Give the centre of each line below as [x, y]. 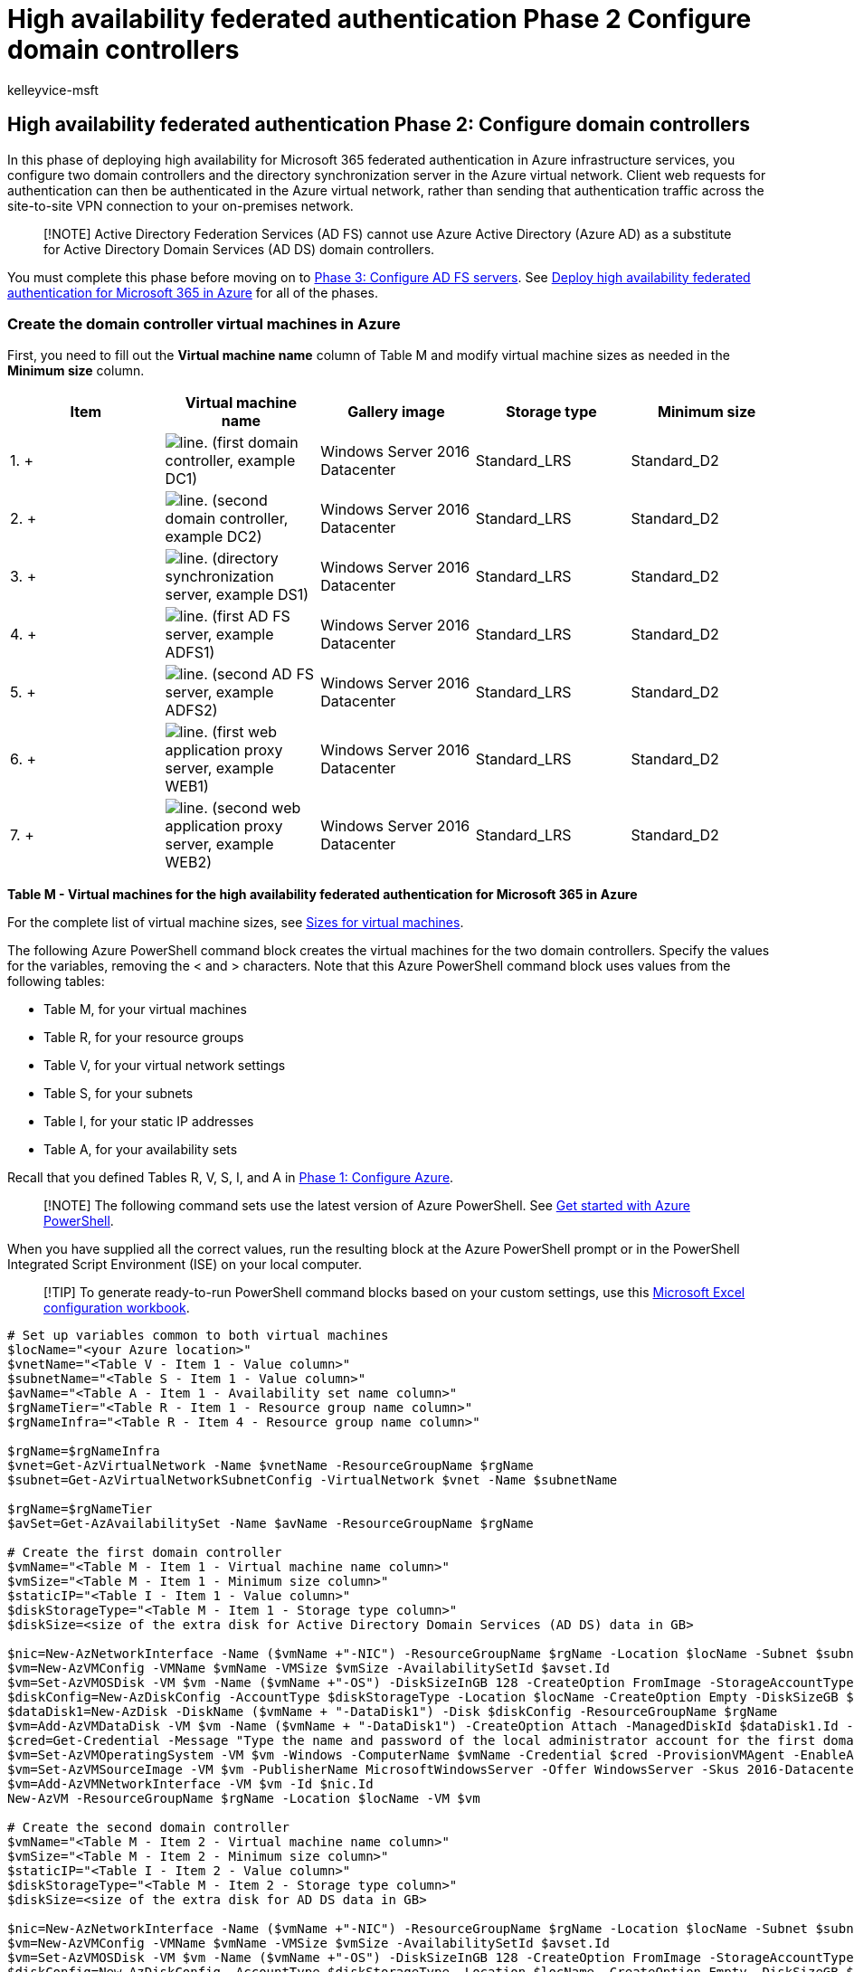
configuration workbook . [117, 1308]
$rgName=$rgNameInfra [84, 1451]
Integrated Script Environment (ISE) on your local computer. [185, 1265]
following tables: [56, 981]
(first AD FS [251, 616]
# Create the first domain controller [145, 1553]
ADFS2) [191, 711]
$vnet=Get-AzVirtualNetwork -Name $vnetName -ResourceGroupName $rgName [270, 1466]
